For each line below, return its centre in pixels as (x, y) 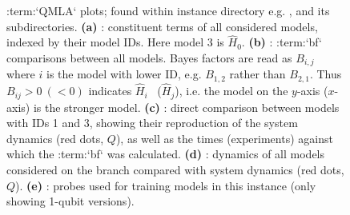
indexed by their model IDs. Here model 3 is (115, 42)
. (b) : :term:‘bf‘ (282, 42)
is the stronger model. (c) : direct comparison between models (186, 107)
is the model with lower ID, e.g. (124, 74)
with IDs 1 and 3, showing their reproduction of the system (152, 123)
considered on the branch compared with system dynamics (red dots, (175, 169)
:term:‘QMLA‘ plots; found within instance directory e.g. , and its (168, 10)
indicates (110, 91)
